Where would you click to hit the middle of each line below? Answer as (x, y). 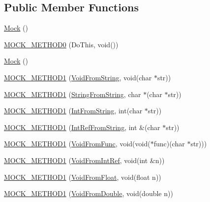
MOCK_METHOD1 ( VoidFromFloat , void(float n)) (83, 177)
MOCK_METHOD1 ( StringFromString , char (73, 94)
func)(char (169, 144)
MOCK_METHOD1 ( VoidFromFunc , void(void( (77, 144)
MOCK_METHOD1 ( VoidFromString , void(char (78, 77)
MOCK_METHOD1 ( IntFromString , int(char (73, 111)
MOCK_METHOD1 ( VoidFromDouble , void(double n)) (89, 193)
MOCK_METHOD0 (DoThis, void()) (61, 44)
